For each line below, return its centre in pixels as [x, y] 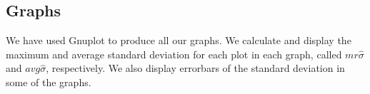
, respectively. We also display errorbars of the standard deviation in [195, 68]
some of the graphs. [49, 82]
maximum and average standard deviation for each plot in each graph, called [174, 54]
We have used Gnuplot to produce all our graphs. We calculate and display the [179, 40]
